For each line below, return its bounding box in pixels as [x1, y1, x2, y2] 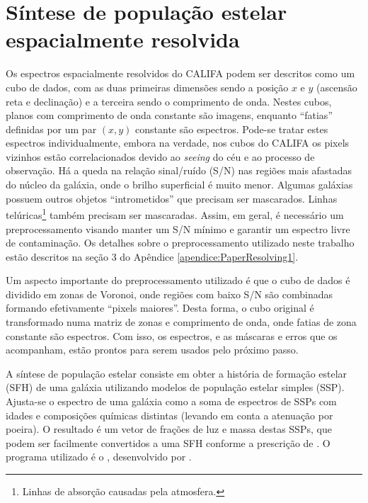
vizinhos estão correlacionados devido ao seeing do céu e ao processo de [6, 149, 315, 164]
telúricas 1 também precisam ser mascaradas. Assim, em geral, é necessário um [6, 205, 344, 222]
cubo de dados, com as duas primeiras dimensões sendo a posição [6, 79, 289, 94]
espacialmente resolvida [6, 25, 240, 54]
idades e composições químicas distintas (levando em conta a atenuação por [6, 407, 333, 422]
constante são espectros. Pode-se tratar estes [135, 121, 328, 136]
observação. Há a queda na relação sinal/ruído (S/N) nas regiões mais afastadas [6, 163, 352, 178]
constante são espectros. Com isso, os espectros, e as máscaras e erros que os [6, 328, 338, 343]
